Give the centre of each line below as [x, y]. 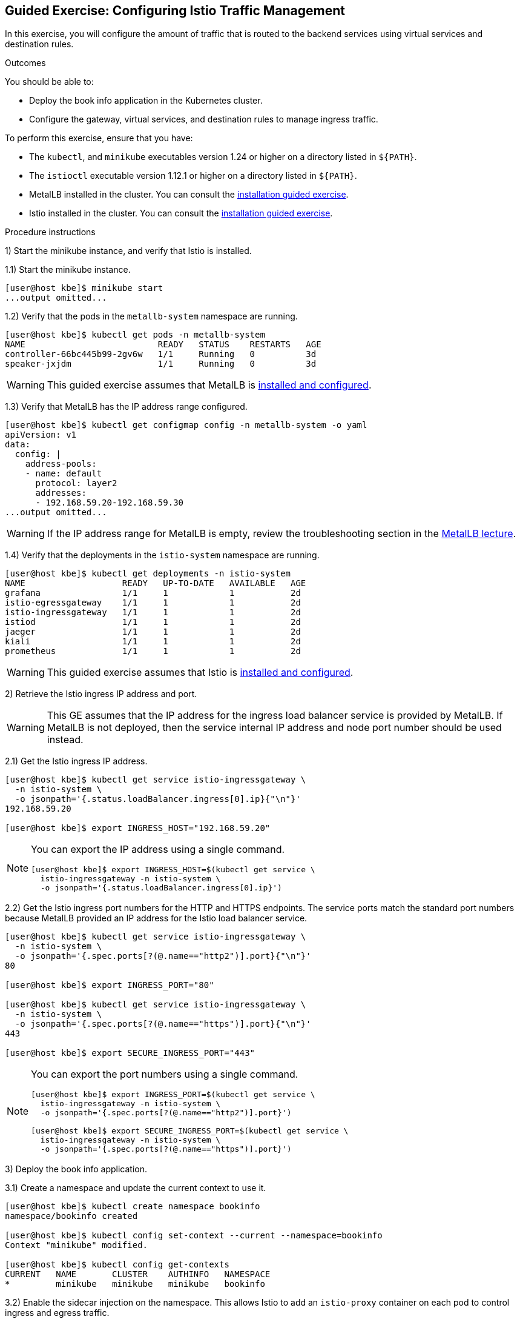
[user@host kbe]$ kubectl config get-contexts [117, 1265]
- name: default [64, 474]
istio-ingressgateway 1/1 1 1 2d [153, 613]
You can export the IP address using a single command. [158, 850]
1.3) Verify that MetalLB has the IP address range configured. [126, 407]
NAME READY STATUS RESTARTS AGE [163, 345]
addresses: [61, 493]
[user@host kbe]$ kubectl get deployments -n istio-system [148, 574]
